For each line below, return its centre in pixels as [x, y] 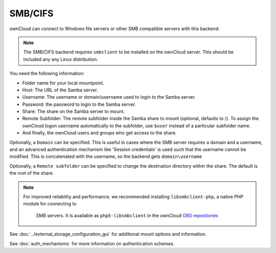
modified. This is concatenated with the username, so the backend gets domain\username [106, 156]
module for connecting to [50, 204]
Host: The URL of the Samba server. [60, 90]
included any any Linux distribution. [61, 59]
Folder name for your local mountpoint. [63, 83]
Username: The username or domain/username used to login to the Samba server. [109, 97]
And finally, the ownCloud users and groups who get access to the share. [99, 133]
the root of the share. [32, 173]
